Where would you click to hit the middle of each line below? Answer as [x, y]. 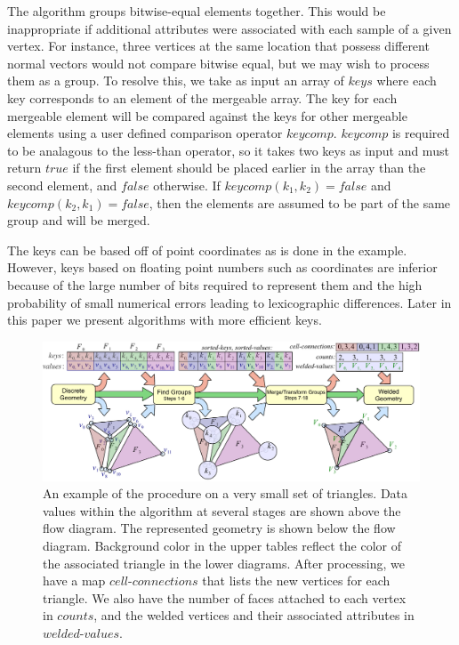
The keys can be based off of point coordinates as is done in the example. [207, 250]
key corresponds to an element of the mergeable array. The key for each [202, 97]
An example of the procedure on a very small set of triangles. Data [225, 493]
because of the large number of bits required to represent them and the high [215, 284]
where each [407, 81]
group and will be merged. [79, 220]
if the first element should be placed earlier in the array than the [249, 168]
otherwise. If [187, 185]
